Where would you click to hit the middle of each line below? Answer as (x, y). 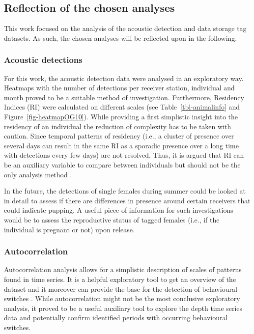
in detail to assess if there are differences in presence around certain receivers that (127, 200)
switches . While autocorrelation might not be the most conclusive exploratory (122, 298)
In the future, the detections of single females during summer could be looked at (125, 191)
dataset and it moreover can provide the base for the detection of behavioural (121, 289)
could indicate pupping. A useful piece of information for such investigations (119, 210)
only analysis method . (38, 174)
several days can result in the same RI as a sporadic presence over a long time (122, 145)
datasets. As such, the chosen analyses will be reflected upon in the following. (121, 38)
